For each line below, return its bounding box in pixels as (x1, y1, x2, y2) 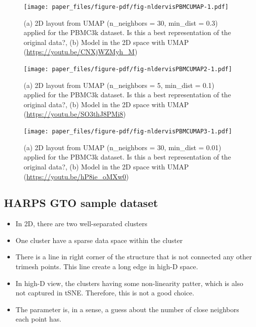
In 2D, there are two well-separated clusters (15, 218, 147, 229)
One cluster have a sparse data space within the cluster (15, 235, 183, 245)
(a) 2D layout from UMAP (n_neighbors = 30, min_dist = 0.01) (24, 142, 221, 152)
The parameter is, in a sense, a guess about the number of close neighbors (15, 304, 239, 314)
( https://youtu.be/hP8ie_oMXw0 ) (24, 171, 129, 181)
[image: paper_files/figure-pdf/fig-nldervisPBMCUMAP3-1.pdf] (24, 128, 232, 135)
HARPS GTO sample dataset (4, 195, 158, 210)
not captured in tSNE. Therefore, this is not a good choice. (15, 287, 194, 298)
